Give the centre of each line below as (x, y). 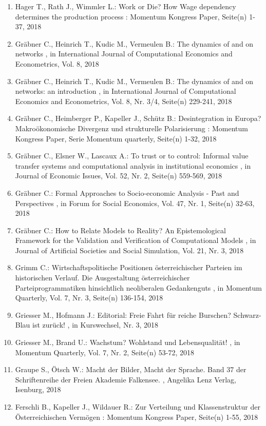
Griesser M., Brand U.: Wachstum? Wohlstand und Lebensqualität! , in (128, 342)
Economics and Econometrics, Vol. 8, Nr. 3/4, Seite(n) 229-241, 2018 (123, 101)
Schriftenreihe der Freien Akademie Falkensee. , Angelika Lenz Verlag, (126, 379)
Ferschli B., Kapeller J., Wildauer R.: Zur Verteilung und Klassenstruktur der (138, 407)
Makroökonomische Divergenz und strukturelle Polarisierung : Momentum (131, 128)
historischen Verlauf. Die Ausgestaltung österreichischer (102, 278)
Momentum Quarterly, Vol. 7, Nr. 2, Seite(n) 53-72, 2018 (104, 352)
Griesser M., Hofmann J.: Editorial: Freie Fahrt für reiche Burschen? (123, 315)
